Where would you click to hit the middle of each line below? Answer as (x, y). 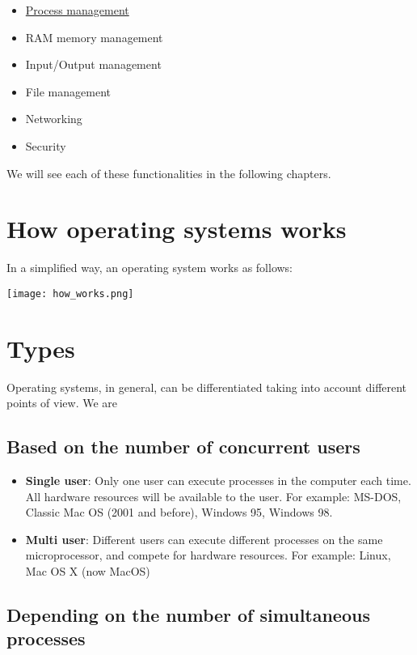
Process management (77, 10)
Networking (54, 119)
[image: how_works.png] (70, 293)
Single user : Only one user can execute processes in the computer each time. (218, 481)
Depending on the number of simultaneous (188, 615)
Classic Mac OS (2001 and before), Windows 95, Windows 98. (179, 512)
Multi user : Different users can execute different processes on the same (204, 539)
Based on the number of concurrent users (183, 447)
